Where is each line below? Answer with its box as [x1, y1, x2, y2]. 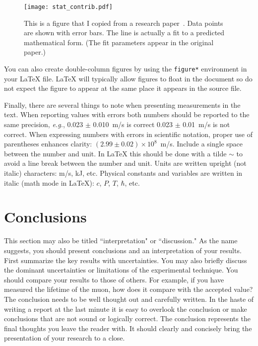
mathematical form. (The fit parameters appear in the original [24, 37, 214, 47]
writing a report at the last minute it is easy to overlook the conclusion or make [4, 303, 247, 314]
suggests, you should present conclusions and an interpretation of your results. [4, 245, 242, 255]
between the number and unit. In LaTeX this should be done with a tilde [4, 148, 227, 158]
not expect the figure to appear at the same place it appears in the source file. [4, 83, 242, 93]
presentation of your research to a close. [4, 333, 125, 343]
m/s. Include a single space [160, 138, 243, 149]
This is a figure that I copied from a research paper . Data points [24, 17, 223, 28]
